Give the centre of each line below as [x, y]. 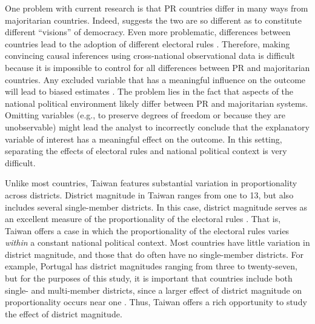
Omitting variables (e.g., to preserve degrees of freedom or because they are [145, 115]
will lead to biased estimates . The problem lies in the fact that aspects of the [149, 91]
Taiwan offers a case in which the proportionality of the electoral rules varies [147, 230]
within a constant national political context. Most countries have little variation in [157, 242]
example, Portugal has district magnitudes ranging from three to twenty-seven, [151, 266]
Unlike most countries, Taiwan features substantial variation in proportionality [151, 183]
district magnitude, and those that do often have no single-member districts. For [154, 254]
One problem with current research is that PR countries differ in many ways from [157, 8]
